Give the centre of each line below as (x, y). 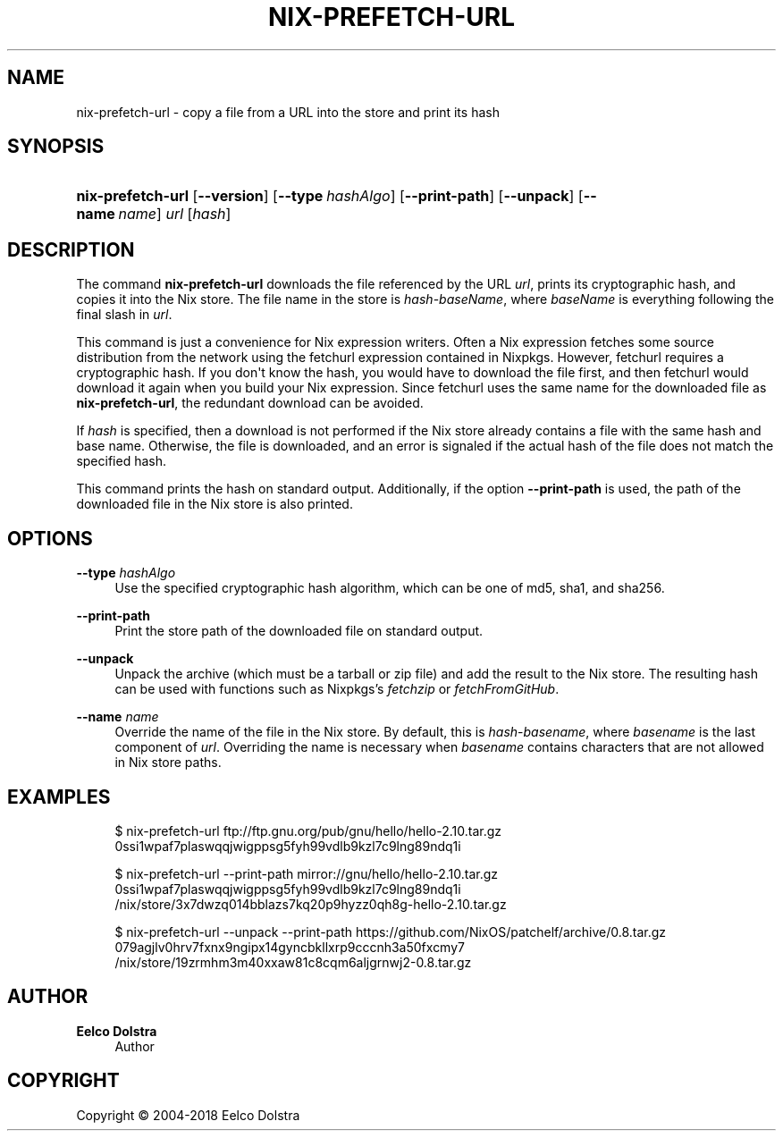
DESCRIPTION (71, 249)
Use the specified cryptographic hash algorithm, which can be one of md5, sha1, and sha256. (390, 588)
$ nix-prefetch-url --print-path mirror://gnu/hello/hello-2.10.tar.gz (307, 873)
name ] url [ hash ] (175, 214)
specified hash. (121, 461)
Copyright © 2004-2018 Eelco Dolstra (188, 1115)
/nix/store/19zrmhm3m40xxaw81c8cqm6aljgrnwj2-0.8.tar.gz (293, 962)
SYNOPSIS (56, 147)
